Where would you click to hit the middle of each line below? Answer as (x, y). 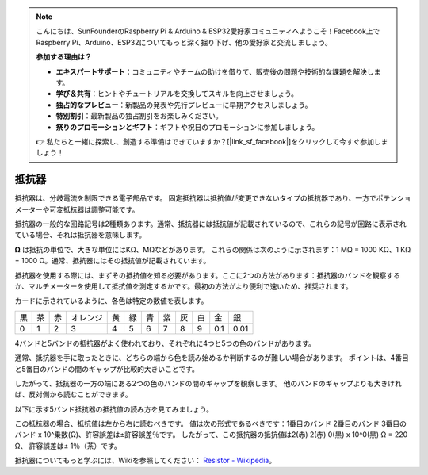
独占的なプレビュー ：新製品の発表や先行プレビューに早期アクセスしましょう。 (184, 105)
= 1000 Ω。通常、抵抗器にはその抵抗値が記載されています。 (113, 261)
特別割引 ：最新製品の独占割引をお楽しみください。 (139, 116)
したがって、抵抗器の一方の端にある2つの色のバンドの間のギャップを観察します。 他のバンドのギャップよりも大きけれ (208, 383)
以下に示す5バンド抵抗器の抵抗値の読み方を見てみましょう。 (114, 409)
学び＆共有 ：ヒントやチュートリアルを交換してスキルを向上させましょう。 (177, 94)
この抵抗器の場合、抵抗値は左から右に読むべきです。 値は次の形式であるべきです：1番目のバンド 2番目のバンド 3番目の (211, 423)
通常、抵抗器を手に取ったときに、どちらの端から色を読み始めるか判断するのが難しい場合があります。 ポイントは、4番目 (212, 358)
